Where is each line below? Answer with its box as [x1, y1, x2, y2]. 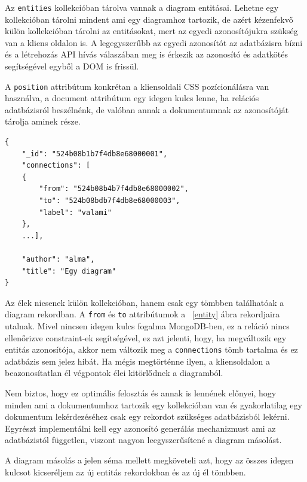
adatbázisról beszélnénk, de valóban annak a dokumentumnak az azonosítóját [5, 103, 289, 116]
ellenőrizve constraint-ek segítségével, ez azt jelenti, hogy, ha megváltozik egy [5, 331, 287, 344]
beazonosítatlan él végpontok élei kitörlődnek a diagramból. [5, 366, 223, 379]
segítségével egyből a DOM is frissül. [5, 60, 139, 72]
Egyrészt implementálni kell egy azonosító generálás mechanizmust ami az [5, 422, 276, 434]
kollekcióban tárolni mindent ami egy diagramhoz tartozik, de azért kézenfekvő [5, 13, 293, 25]
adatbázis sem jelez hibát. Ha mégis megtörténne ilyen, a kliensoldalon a [5, 354, 271, 367]
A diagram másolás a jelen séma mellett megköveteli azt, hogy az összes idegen [5, 454, 294, 466]
